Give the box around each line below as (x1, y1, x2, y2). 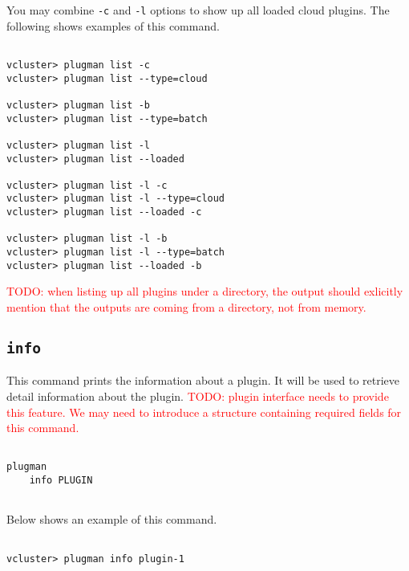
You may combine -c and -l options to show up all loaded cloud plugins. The (6, 2, 390, 18)
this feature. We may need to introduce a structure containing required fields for (6, 403, 402, 420)
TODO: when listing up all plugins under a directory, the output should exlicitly (6, 283, 403, 300)
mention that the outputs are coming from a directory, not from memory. (6, 299, 366, 315)
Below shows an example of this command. (6, 511, 217, 528)
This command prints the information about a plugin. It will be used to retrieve (6, 372, 400, 389)
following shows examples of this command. (6, 17, 220, 34)
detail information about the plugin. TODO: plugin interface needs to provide (6, 387, 389, 404)
